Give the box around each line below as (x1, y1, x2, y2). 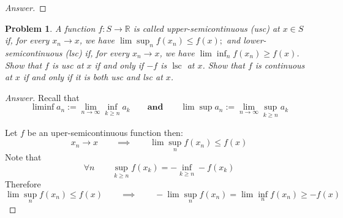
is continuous (255, 58, 305, 71)
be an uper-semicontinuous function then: (27, 126, 183, 138)
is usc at (51, 58, 84, 71)
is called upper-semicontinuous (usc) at (133, 21, 280, 34)
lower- (243, 34, 266, 47)
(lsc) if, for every (65, 46, 129, 59)
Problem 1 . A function (5, 21, 96, 34)
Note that (5, 151, 42, 163)
